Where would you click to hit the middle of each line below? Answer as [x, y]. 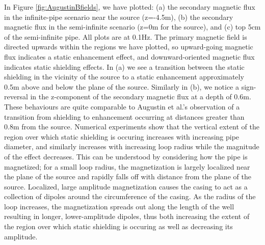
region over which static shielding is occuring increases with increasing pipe [122, 136]
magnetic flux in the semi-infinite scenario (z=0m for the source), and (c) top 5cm [132, 27]
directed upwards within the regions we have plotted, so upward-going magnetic [129, 47]
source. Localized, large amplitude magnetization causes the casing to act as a [126, 186]
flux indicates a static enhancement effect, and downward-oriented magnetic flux [129, 56]
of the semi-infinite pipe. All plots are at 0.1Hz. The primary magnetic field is [126, 36]
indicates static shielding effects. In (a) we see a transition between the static [124, 66]
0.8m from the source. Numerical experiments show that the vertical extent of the [132, 127]
